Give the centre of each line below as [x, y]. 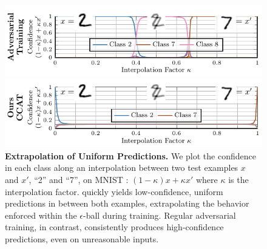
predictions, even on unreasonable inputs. [82, 238]
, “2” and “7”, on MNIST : [79, 179]
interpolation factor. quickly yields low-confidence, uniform [114, 191]
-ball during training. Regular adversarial [160, 215]
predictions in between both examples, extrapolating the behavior [127, 203]
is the [238, 179]
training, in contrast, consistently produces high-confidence [114, 227]
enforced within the [41, 215]
